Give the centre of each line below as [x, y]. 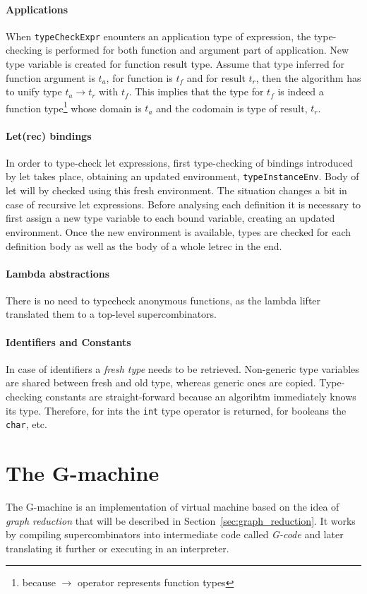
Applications [37, 9]
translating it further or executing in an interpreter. [118, 548]
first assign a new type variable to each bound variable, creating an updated [170, 218]
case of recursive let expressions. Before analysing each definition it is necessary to [183, 204]
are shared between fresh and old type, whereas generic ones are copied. [161, 382]
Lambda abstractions [58, 273]
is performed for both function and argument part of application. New [197, 50]
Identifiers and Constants [68, 341]
